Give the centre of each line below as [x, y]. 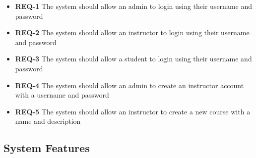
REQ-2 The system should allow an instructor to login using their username [132, 32]
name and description [48, 121]
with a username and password [62, 95]
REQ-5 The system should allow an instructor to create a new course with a [133, 111]
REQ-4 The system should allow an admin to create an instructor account [129, 85]
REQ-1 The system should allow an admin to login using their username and [133, 6]
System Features [47, 148]
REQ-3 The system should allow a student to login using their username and [133, 59]
